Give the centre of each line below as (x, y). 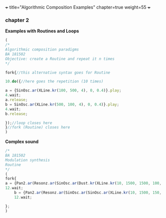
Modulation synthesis (28, 160)
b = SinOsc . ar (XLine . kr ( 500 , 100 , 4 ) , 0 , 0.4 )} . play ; (62, 104)
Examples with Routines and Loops (42, 31)
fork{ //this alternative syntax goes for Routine (58, 72)
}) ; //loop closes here (29, 123)
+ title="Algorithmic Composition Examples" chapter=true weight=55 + (78, 7)
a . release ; (16, 100)
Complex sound (22, 141)
